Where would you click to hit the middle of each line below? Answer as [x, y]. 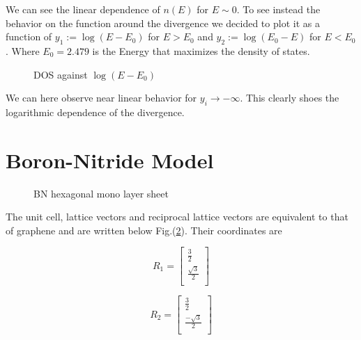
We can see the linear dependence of [83, 9]
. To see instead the [278, 9]
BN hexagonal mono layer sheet [101, 193]
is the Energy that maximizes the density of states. [201, 50]
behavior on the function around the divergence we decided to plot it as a [163, 23]
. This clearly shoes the [290, 98]
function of [29, 37]
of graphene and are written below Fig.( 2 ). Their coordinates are [144, 230]
